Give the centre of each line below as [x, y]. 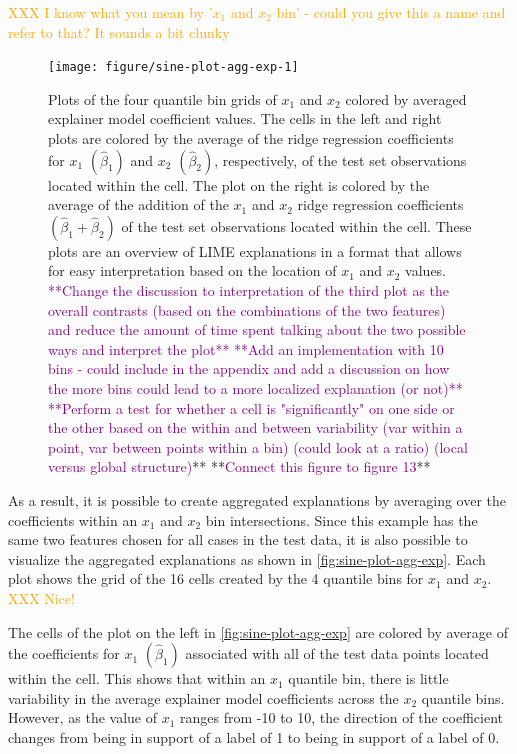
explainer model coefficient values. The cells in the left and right [245, 118]
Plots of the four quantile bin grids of [162, 98]
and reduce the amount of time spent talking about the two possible [257, 329]
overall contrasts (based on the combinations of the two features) [247, 309]
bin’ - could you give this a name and [391, 12]
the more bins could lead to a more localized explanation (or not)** [255, 387]
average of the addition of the [138, 204]
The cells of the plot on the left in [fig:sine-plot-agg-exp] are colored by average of [258, 631]
